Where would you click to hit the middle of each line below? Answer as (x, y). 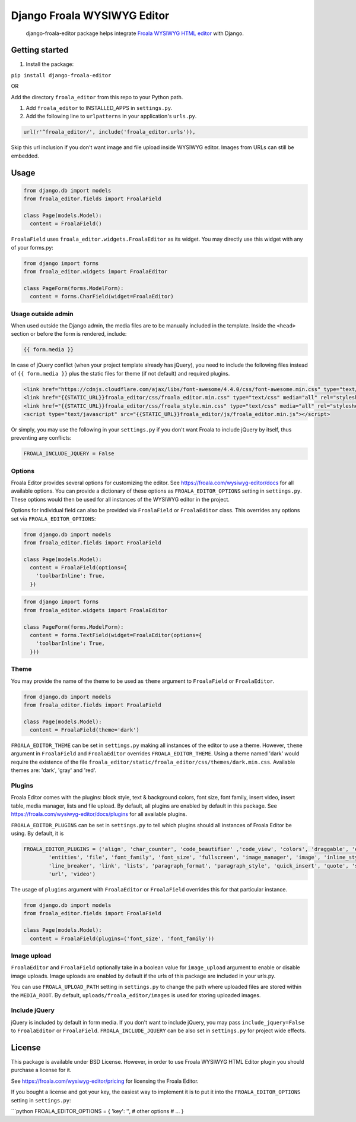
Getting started (40, 50)
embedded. (25, 156)
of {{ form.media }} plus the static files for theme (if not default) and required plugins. (120, 373)
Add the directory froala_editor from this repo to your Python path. (97, 97)
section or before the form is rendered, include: (69, 334)
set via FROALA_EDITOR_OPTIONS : (53, 519)
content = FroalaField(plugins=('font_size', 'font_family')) (122, 938)
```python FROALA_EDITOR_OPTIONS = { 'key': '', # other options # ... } (97, 1111)
